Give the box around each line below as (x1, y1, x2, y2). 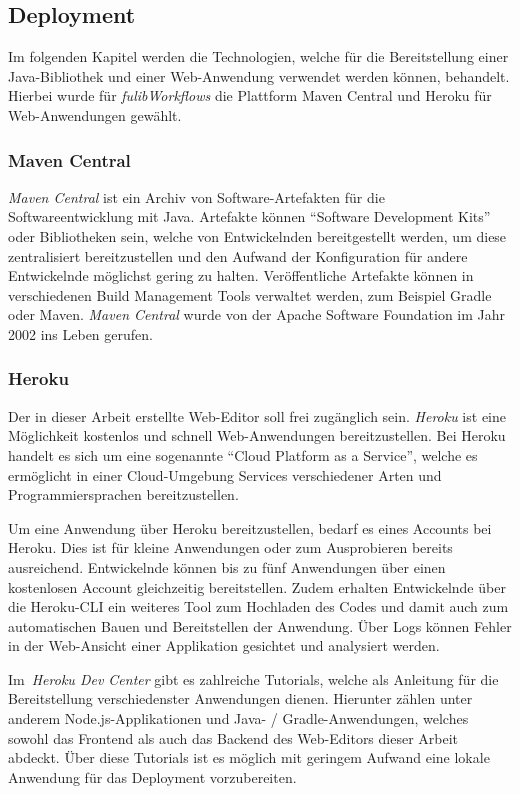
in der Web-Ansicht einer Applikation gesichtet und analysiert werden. (8, 635, 440, 656)
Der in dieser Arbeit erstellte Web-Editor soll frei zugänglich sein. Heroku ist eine (8, 405, 506, 426)
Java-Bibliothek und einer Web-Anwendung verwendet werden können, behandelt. (8, 65, 510, 86)
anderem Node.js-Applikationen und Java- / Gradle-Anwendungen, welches (8, 708, 469, 729)
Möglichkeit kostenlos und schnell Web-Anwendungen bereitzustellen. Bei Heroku (8, 425, 506, 446)
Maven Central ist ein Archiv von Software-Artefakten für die (8, 186, 385, 207)
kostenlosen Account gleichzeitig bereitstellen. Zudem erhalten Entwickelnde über (8, 576, 506, 597)
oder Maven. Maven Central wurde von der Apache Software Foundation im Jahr (8, 304, 506, 325)
